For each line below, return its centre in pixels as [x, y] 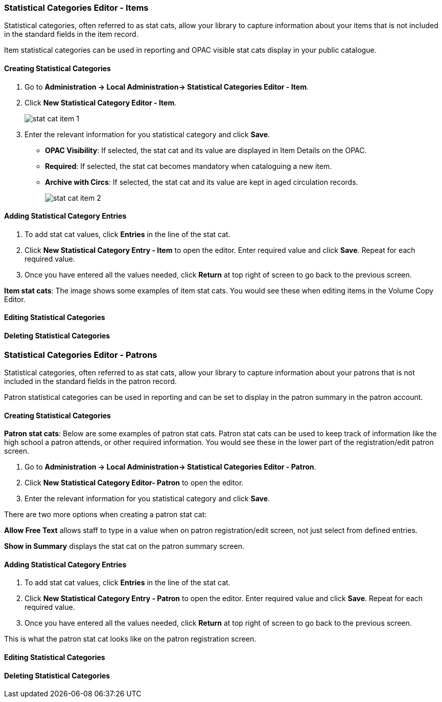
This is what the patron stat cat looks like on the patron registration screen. [130, 639]
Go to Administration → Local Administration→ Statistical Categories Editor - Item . [167, 87]
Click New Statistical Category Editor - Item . [101, 102]
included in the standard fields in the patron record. [90, 381]
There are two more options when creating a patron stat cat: [106, 515]
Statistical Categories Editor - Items [76, 8]
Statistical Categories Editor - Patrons [81, 355]
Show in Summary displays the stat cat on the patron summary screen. [124, 546]
